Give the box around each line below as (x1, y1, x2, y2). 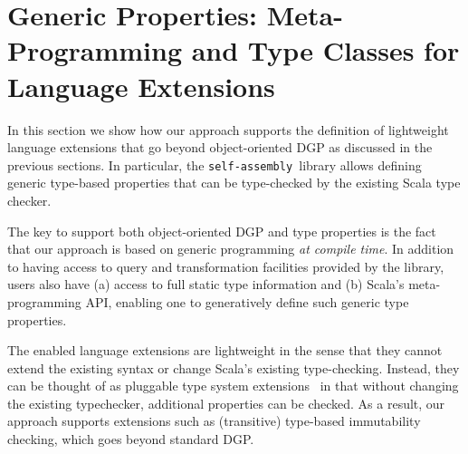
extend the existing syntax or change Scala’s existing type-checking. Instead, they (7, 358, 460, 377)
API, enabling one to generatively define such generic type (85, 292, 409, 311)
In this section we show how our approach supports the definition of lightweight (7, 120, 449, 139)
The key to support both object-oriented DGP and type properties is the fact (7, 221, 436, 240)
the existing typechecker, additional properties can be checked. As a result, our (7, 393, 445, 412)
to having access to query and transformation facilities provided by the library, (7, 256, 444, 275)
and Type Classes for (191, 32, 460, 69)
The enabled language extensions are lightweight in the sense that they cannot (7, 341, 443, 360)
